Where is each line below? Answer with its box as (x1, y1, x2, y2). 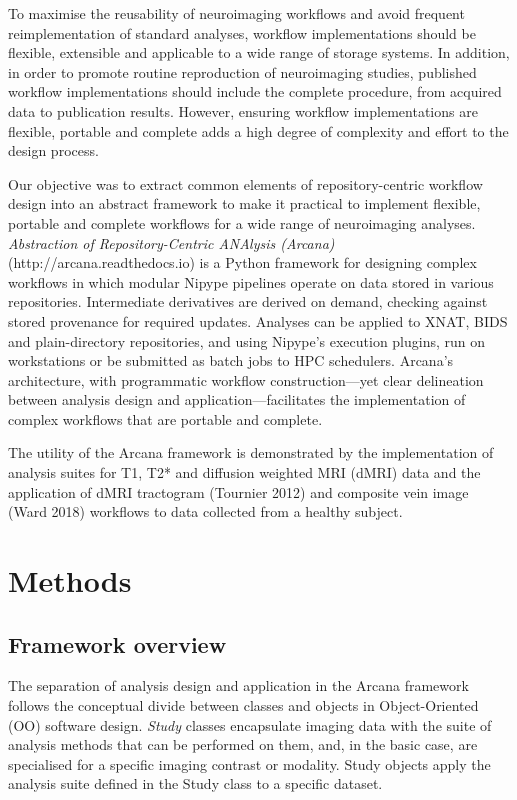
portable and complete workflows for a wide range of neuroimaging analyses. (8, 212, 476, 233)
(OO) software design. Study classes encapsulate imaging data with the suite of (8, 714, 492, 735)
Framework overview (8, 628, 227, 659)
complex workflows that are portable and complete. (8, 408, 323, 429)
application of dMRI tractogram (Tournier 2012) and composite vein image (8, 481, 469, 502)
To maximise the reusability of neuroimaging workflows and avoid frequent (8, 3, 465, 23)
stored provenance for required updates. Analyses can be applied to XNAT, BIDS (8, 310, 508, 331)
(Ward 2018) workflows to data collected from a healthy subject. (8, 501, 403, 522)
